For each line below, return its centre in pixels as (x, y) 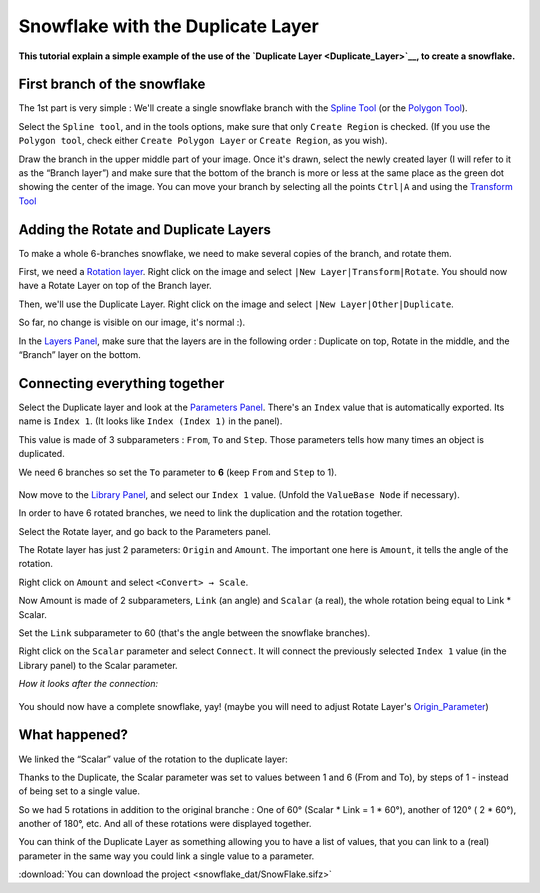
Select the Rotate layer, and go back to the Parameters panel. (145, 531)
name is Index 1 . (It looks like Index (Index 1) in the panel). (150, 421)
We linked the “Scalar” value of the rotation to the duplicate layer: (153, 759)
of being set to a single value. (79, 791)
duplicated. (41, 454)
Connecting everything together (121, 383)
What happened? (73, 735)
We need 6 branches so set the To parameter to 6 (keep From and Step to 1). (177, 472)
